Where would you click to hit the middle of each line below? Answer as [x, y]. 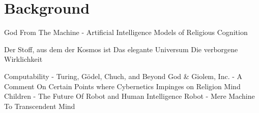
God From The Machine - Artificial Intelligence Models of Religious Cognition [126, 32]
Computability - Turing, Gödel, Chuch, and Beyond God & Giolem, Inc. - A [123, 76]
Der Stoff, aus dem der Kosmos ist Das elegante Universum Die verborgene [121, 49]
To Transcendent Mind [40, 106]
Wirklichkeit [23, 59]
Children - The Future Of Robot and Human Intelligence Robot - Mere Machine [129, 96]
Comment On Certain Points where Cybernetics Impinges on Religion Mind [122, 86]
